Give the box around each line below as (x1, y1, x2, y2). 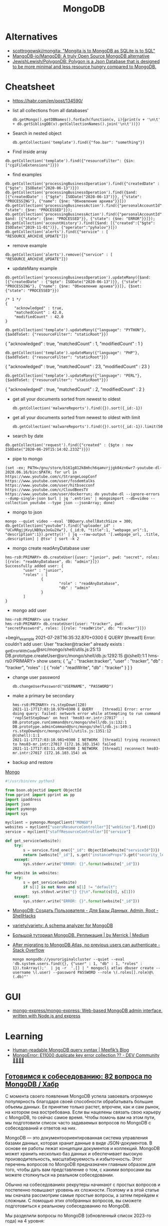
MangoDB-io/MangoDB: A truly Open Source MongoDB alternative (12, 53, 150, 59)
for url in (54, 470, 77, 475)
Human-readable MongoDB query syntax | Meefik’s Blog (12, 1047, 129, 1053)
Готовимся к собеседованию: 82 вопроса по (5, 1072, 152, 1080)
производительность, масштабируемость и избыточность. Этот (5, 1156, 142, 1162)
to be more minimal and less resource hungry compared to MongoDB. (12, 64, 156, 70)
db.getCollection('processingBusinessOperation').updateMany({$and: (5, 275, 151, 280)
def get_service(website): (5, 838, 61, 843)
